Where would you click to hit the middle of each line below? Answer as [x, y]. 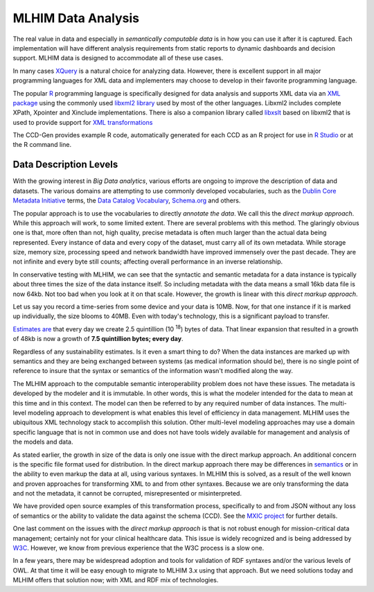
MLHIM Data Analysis [76, 18]
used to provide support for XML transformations [83, 122]
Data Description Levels [65, 165]
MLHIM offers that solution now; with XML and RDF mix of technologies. [116, 580]
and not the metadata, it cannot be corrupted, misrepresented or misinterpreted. [127, 494]
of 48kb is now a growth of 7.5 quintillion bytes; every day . [98, 339]
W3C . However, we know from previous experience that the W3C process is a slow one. [139, 548]
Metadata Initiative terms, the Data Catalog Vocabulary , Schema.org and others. [127, 200]
